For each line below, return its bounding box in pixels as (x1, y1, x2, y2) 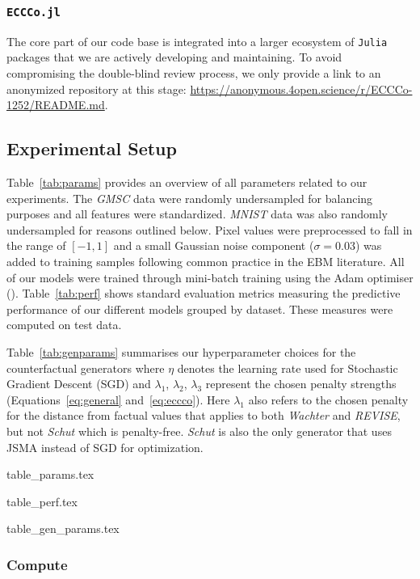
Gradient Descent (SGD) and (6, 375, 151, 392)
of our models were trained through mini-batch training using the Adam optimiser (6, 268, 414, 285)
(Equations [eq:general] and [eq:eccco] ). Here (6, 391, 230, 408)
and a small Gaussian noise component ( (113, 237, 314, 254)
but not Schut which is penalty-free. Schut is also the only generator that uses (6, 422, 392, 439)
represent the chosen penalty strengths (205, 375, 397, 392)
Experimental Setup (6, 136, 177, 161)
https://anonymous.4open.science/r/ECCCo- (190, 80, 413, 97)
